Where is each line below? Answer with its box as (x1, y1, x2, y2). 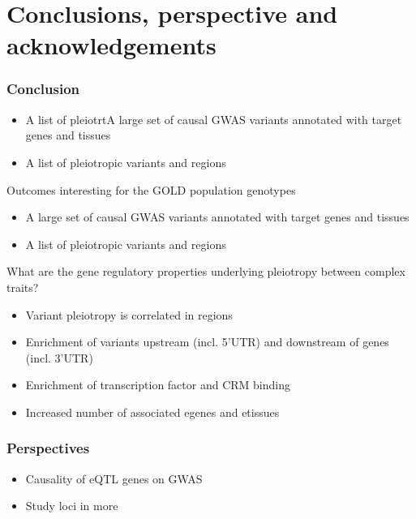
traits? (6, 278, 39, 295)
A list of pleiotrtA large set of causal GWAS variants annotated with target (25, 110, 402, 127)
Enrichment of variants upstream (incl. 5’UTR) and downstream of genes (25, 333, 389, 350)
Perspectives (6, 438, 90, 458)
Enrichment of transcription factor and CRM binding (25, 376, 290, 393)
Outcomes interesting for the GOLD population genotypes (6, 181, 296, 198)
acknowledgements (6, 28, 217, 62)
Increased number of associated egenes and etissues (25, 403, 280, 420)
